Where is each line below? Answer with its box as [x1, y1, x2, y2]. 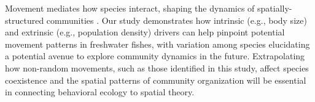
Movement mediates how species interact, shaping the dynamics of [5, 2, 255, 14]
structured [5, 13, 44, 26]
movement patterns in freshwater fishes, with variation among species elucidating [5, 37, 310, 50]
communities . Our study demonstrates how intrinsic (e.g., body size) [46, 13, 307, 26]
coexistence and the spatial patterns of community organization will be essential [5, 73, 306, 86]
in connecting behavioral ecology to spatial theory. [5, 86, 195, 98]
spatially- [257, 2, 292, 14]
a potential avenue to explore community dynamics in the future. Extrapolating [5, 49, 305, 62]
